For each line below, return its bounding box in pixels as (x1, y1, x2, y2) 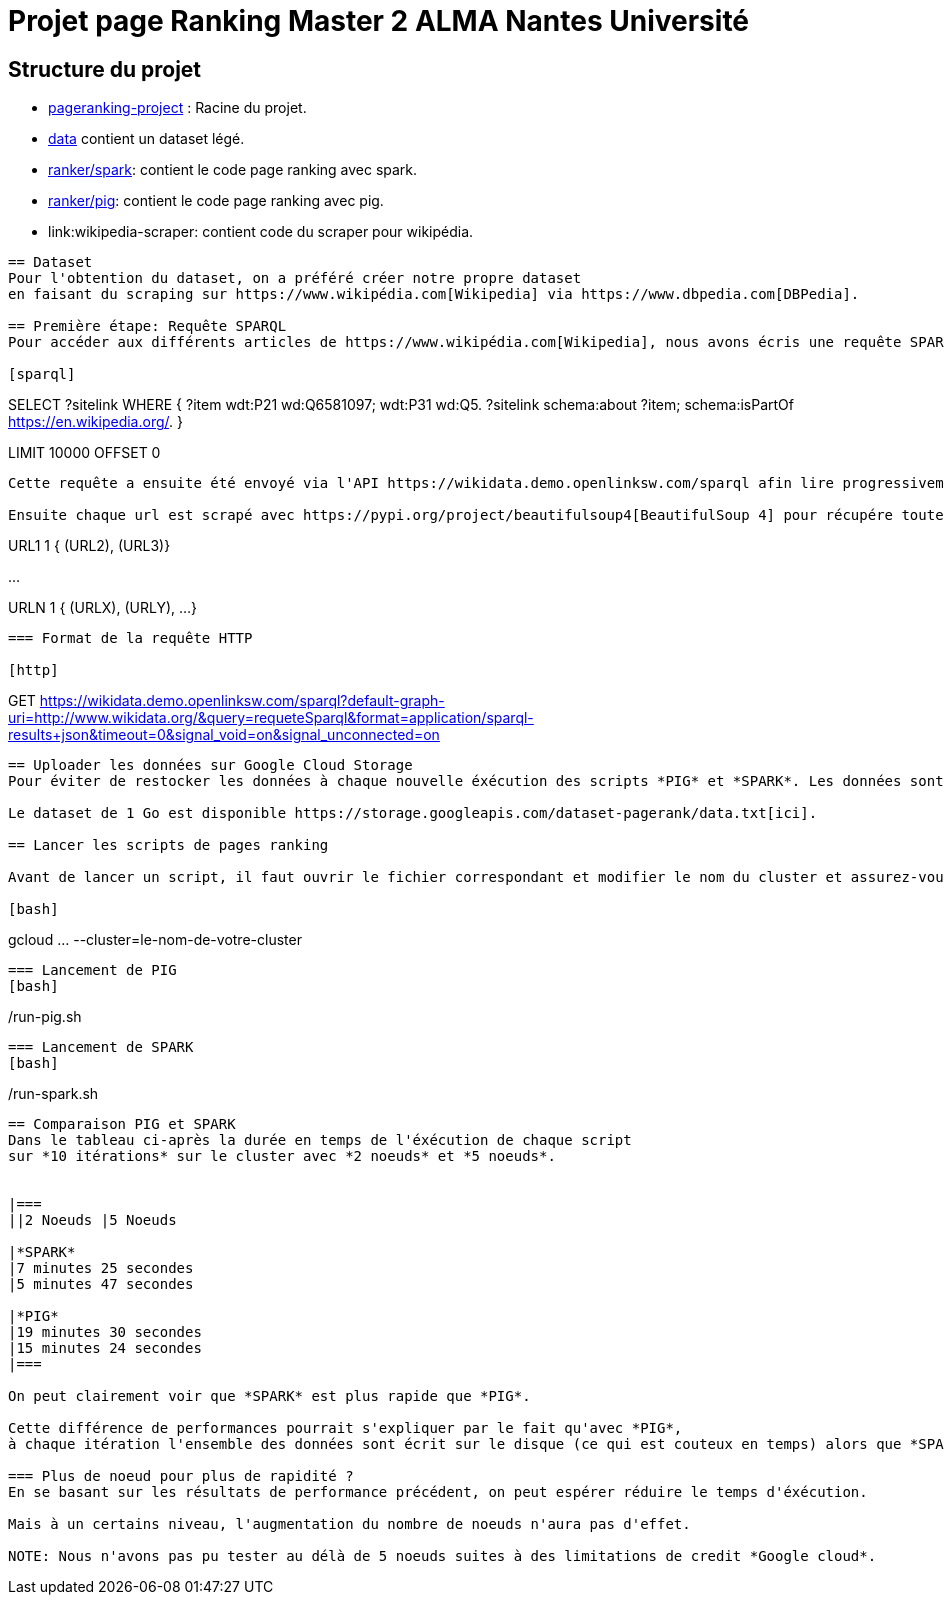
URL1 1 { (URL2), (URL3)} (8, 537, 171, 555)
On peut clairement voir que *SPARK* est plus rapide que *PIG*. (8, 1388, 531, 1405)
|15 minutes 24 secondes (8, 1340, 202, 1357)
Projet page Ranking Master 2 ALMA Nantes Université (8, 4, 750, 38)
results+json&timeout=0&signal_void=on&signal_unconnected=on (8, 726, 440, 744)
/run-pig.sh (8, 1008, 82, 1026)
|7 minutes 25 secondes (8, 1260, 194, 1277)
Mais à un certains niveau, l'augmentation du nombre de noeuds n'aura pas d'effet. (8, 1516, 691, 1533)
